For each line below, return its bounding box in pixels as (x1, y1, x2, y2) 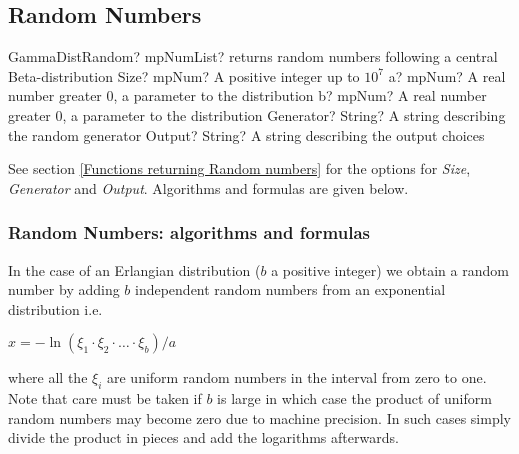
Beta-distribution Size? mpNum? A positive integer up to (8, 65, 360, 86)
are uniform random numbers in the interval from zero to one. (107, 367, 487, 388)
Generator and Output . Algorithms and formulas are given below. (8, 177, 409, 198)
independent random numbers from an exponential (135, 279, 446, 300)
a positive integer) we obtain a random (271, 259, 509, 280)
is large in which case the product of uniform (217, 388, 492, 409)
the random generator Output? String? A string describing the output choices (8, 124, 485, 145)
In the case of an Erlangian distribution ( (8, 259, 261, 280)
